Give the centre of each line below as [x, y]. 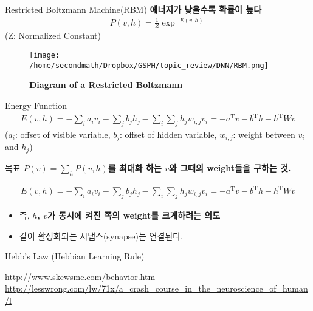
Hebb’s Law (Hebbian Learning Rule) [75, 256]
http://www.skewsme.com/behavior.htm [80, 276]
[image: [45, 56]
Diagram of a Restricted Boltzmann [106, 85]
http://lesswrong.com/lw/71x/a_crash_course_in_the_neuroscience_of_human [156, 288]
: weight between [264, 134]
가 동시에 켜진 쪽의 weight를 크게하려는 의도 [134, 215]
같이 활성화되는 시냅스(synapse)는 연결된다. [101, 235]
